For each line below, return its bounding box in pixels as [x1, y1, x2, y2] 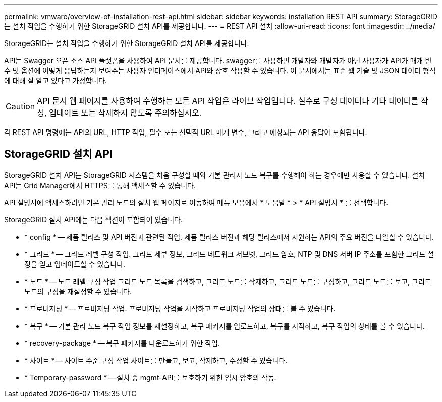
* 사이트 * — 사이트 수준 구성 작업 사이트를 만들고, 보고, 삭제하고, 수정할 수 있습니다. [24, 355, 288, 365]
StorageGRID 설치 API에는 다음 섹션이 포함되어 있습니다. [4, 215, 183, 224]
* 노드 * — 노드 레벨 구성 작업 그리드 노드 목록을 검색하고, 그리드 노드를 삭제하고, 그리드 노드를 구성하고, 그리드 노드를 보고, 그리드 [24, 277, 431, 286]
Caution [6, 101, 35, 111]
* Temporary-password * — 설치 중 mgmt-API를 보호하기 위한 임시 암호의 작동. [24, 373, 277, 382]
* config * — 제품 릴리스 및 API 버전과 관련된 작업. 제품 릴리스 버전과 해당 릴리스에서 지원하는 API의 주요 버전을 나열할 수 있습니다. [24, 232, 434, 241]
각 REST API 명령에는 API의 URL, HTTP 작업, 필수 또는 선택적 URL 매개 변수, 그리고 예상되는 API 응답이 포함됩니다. [4, 128, 367, 137]
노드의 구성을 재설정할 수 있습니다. [24, 287, 132, 296]
